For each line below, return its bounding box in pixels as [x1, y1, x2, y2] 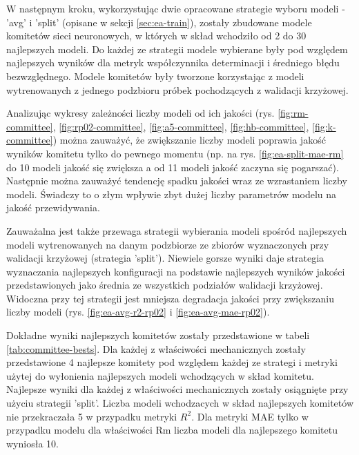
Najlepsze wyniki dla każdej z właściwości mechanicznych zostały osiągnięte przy [6, 382, 349, 396]
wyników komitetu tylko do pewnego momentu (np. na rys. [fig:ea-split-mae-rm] [6, 146, 344, 160]
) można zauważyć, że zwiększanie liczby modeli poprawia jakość [52, 133, 326, 147]
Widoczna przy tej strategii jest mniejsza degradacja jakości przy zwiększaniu [6, 291, 334, 305]
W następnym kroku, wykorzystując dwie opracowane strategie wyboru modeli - [6, 1, 345, 15]
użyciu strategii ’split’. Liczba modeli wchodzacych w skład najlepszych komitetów [6, 396, 353, 410]
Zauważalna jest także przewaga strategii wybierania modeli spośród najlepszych [6, 223, 347, 238]
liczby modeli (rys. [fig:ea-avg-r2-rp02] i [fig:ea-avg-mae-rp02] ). [6, 304, 270, 319]
